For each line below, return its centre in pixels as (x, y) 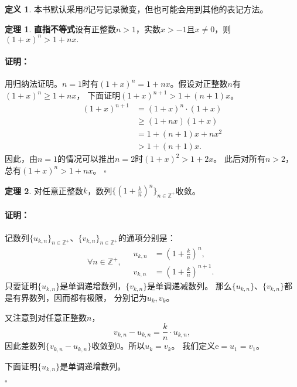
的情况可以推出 (86, 159)
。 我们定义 (193, 346)
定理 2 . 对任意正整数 (44, 190)
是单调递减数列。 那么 (190, 285)
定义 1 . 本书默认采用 (44, 9)
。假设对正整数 (199, 84)
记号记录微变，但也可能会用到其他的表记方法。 (178, 9)
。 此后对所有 (239, 159)
